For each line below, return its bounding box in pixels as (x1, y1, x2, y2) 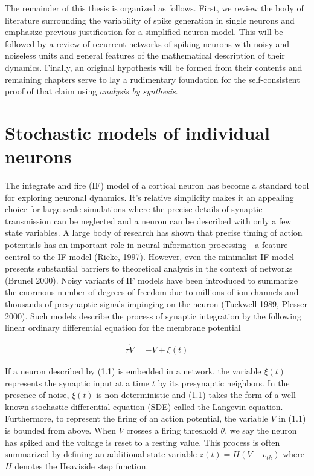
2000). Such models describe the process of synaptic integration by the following (5, 309, 301, 322)
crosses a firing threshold (126, 424, 218, 436)
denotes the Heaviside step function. (14, 459, 149, 472)
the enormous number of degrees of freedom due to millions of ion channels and (5, 285, 299, 298)
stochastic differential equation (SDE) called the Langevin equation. (31, 400, 283, 412)
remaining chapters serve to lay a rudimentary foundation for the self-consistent (5, 73, 300, 85)
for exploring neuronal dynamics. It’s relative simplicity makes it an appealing (5, 191, 294, 203)
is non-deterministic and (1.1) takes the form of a (96, 388, 279, 401)
